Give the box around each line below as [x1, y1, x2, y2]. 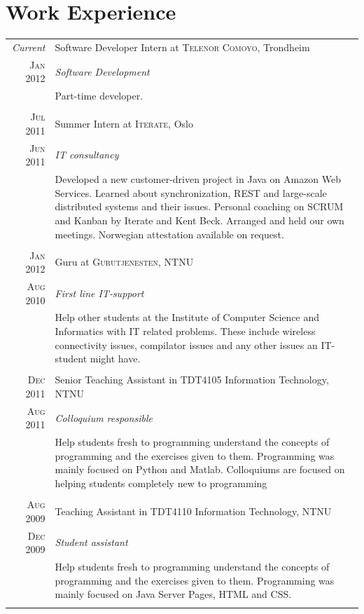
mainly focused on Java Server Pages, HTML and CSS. [55, 587, 292, 601]
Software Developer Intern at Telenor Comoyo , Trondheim [55, 39, 310, 54]
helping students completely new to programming [55, 476, 267, 490]
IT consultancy [55, 147, 119, 162]
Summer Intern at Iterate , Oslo [55, 116, 193, 131]
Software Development [55, 64, 150, 79]
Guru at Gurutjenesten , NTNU [55, 254, 194, 269]
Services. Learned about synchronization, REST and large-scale [55, 185, 327, 200]
